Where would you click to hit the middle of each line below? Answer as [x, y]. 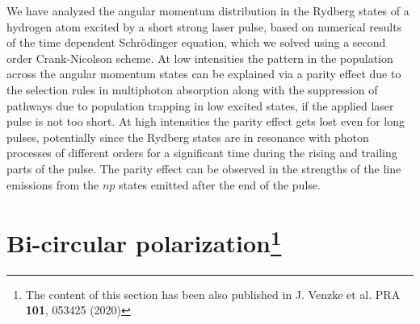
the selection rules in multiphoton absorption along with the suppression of [192, 89]
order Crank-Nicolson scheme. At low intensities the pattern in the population [200, 58]
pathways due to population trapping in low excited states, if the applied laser [200, 105]
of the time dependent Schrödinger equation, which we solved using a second [196, 42]
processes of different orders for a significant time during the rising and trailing [202, 153]
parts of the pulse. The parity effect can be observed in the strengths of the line [204, 168]
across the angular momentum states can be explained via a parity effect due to [204, 74]
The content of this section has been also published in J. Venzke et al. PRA [213, 294]
